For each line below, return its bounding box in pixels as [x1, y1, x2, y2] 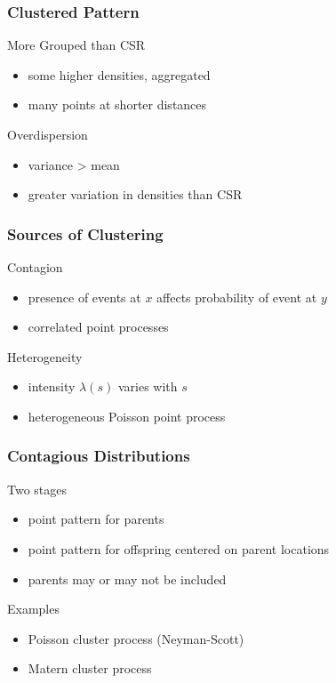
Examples [7, 599, 60, 618]
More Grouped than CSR [7, 36, 146, 54]
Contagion [7, 258, 63, 276]
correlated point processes [28, 317, 169, 336]
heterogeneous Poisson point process [28, 406, 226, 425]
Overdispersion [7, 125, 88, 143]
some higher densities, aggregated [28, 65, 211, 84]
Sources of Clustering [7, 222, 164, 245]
